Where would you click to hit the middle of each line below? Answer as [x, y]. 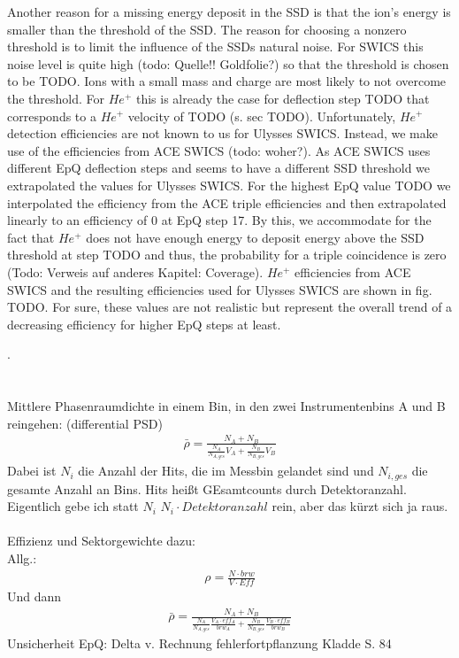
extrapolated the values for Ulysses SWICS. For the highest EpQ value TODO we [229, 185]
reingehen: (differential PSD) [85, 423]
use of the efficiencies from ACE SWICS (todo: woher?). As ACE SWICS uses [219, 150]
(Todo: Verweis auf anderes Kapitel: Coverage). [135, 271]
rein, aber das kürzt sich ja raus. [360, 506]
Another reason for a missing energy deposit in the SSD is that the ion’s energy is [229, 12]
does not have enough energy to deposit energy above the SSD [255, 237]
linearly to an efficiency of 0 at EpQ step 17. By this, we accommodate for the [219, 220]
